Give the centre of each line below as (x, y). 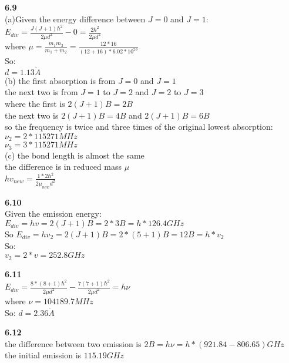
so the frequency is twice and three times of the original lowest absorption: (139, 127)
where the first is (35, 103)
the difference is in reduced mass (63, 167)
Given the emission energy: (53, 214)
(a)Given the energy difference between (75, 19)
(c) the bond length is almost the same (75, 155)
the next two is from (41, 92)
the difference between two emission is (73, 343)
